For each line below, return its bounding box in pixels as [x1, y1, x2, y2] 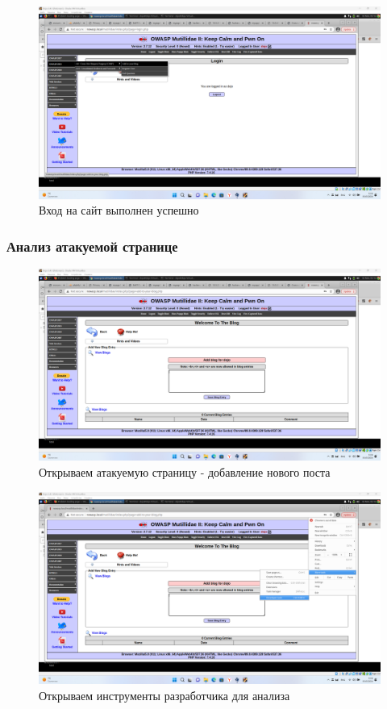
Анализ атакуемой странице [6, 236, 178, 256]
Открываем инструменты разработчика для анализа [39, 686, 290, 703]
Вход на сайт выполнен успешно [39, 202, 199, 219]
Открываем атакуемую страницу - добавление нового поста [39, 464, 331, 480]
